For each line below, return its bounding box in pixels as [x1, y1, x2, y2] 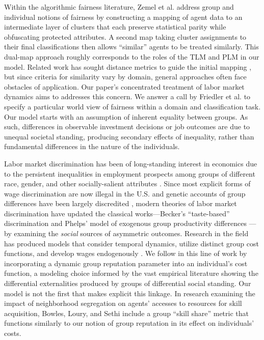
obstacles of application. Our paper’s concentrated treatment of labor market [4, 81, 245, 92]
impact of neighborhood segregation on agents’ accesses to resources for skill [4, 298, 242, 308]
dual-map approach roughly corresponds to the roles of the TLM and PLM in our [4, 51, 259, 62]
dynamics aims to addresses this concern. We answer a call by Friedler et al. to [4, 91, 251, 102]
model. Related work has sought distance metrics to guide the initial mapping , [4, 61, 252, 72]
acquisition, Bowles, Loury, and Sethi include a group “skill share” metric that [4, 307, 249, 318]
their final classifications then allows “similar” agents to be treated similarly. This [4, 41, 259, 52]
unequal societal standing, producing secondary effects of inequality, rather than [4, 131, 254, 141]
